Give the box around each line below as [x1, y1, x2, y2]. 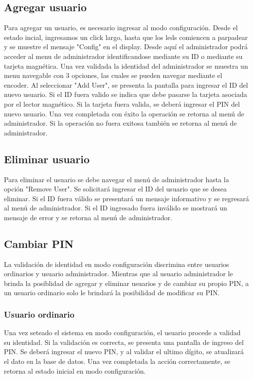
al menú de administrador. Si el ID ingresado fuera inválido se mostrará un [4, 203, 227, 213]
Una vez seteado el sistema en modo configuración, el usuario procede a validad [4, 327, 241, 338]
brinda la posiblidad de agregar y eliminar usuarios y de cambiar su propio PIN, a [4, 278, 249, 288]
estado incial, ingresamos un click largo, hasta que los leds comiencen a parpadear [4, 32, 248, 42]
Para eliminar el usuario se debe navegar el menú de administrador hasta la [4, 174, 229, 184]
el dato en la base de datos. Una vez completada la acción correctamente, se [4, 356, 231, 366]
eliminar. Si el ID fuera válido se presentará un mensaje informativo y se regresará [4, 193, 249, 203]
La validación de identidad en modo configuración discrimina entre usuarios [4, 259, 229, 269]
